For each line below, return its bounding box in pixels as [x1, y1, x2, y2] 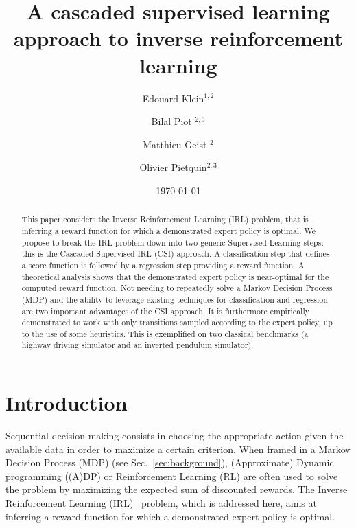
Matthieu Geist [143, 137, 207, 151]
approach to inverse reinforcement [13, 24, 344, 52]
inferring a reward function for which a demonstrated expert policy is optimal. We [21, 225, 316, 236]
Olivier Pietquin [139, 160, 207, 174]
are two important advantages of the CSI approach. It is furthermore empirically [21, 305, 309, 317]
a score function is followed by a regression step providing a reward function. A [21, 259, 305, 271]
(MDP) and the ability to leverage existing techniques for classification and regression [21, 293, 328, 305]
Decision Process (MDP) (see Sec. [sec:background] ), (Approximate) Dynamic [5, 455, 334, 470]
